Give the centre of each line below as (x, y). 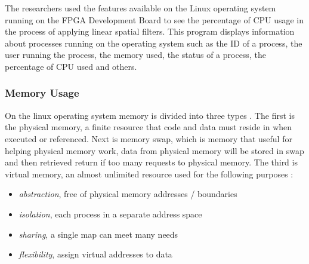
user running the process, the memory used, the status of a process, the (135, 55)
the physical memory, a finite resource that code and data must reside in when (149, 127)
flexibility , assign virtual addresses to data (95, 254)
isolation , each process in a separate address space (110, 214)
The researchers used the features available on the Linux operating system (140, 8)
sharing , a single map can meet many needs (98, 234)
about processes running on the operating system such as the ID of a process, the (154, 43)
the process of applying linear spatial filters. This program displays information (150, 31)
